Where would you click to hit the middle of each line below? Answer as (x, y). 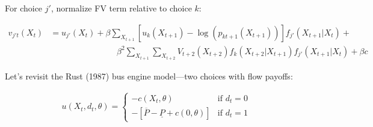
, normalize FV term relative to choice (121, 8)
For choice (24, 8)
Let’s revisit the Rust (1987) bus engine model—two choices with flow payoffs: (149, 76)
